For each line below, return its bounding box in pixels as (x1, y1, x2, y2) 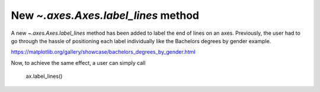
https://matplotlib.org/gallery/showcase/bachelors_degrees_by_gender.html (11, 48, 196, 55)
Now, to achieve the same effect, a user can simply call (11, 59, 146, 66)
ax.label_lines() (25, 73, 63, 80)
